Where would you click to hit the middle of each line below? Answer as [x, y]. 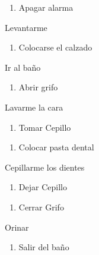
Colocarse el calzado [55, 47]
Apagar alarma [46, 7]
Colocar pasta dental [56, 147]
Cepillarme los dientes [45, 167]
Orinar [17, 227]
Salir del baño [44, 247]
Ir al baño [23, 67]
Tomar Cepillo [45, 127]
